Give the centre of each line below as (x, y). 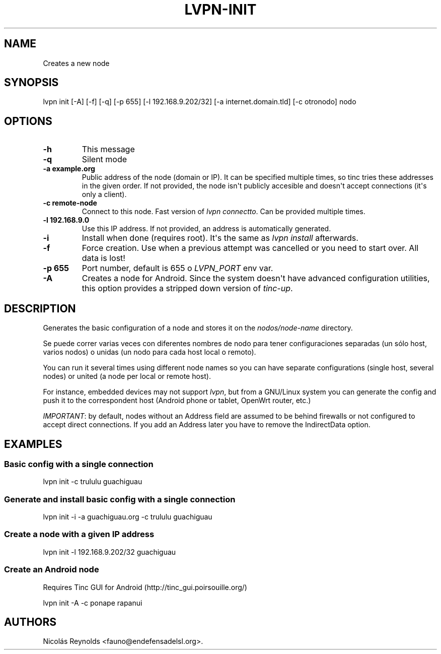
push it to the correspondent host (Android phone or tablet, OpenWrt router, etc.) (177, 401)
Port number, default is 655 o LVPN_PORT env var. (177, 268)
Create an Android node (52, 570)
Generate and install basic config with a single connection (120, 499)
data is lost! (103, 258)
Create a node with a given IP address (79, 534)
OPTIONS (28, 121)
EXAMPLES (33, 444)
